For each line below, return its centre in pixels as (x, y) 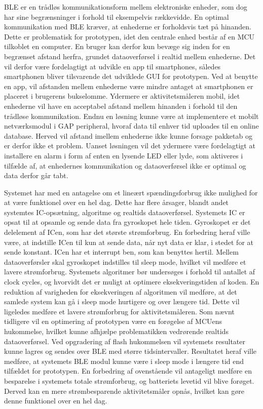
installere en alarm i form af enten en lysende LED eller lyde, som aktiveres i (124, 155)
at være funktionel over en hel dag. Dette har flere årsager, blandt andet (117, 202)
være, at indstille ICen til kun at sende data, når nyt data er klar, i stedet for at (129, 242)
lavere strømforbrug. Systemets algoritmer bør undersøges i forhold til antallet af (130, 272)
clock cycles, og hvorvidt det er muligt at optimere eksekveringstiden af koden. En (132, 282)
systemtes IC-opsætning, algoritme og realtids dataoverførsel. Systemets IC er (125, 212)
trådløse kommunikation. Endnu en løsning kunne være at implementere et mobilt (131, 116)
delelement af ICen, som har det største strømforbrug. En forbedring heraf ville (127, 232)
